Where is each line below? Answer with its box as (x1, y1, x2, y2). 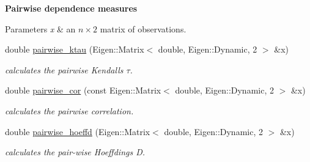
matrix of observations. (100, 22, 186, 35)
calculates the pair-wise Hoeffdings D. (5, 145, 146, 158)
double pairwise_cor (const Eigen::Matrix (5, 84, 161, 97)
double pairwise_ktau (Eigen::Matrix (5, 43, 144, 56)
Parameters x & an (5, 22, 76, 35)
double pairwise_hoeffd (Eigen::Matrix (5, 125, 150, 138)
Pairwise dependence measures (5, 2, 138, 14)
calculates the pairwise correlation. (5, 104, 134, 117)
